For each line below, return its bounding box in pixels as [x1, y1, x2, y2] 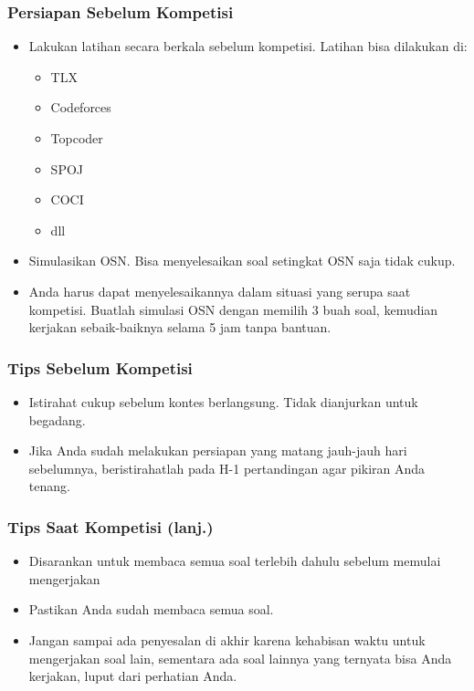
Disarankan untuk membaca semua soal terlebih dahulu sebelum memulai [28, 551, 441, 571]
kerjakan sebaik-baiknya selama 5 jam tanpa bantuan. [28, 318, 332, 337]
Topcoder [50, 129, 103, 147]
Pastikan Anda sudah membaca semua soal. [28, 600, 274, 619]
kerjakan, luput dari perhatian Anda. [28, 666, 237, 686]
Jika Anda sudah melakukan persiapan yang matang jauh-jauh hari [28, 441, 407, 460]
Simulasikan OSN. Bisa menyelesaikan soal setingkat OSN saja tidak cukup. [28, 251, 456, 270]
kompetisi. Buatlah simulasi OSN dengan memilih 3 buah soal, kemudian [28, 299, 438, 319]
